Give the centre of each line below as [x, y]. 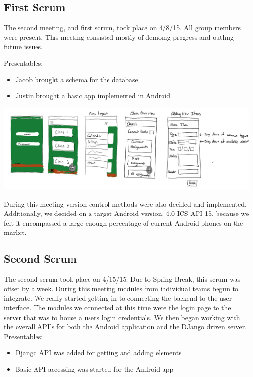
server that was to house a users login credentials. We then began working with [122, 317]
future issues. [23, 46]
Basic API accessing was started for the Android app [94, 368]
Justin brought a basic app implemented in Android [93, 96]
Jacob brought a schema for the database [77, 79]
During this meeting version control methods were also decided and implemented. [125, 204]
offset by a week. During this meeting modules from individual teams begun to [121, 288]
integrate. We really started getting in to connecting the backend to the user [118, 298]
